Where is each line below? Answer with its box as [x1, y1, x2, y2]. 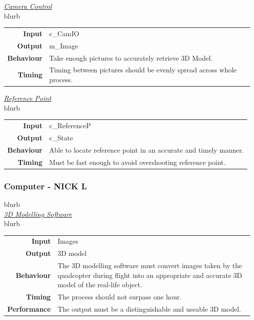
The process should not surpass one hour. [57, 292, 182, 302]
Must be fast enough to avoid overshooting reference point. [49, 157, 226, 167]
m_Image [49, 40, 78, 50]
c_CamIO [49, 28, 80, 38]
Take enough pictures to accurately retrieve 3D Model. [49, 52, 213, 63]
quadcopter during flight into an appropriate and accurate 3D [57, 270, 242, 280]
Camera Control [4, 1, 52, 11]
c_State [49, 132, 73, 142]
